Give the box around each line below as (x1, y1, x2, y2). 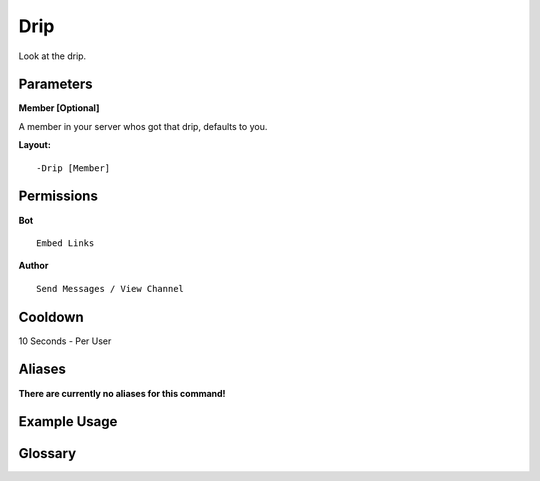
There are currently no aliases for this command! (18, 387, 226, 399)
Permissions (18, 188, 99, 205)
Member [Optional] (18, 102, 100, 114)
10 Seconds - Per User (18, 335, 112, 347)
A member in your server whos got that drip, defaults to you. (18, 120, 268, 132)
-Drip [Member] (36, 162, 111, 174)
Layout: (18, 139, 52, 151)
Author (18, 260, 49, 272)
